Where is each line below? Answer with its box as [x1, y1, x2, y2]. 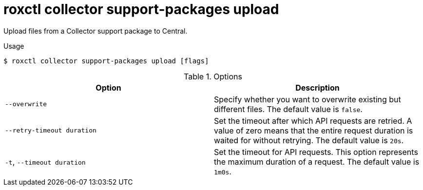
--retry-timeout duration [5, 127, 96, 134]
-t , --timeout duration [5, 156, 86, 167]
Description [295, 82, 340, 93]
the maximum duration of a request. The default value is [214, 156, 420, 167]
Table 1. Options [184, 71, 242, 81]
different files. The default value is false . [214, 104, 363, 114]
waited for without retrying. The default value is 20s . [214, 135, 404, 145]
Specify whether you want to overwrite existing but [214, 94, 401, 104]
